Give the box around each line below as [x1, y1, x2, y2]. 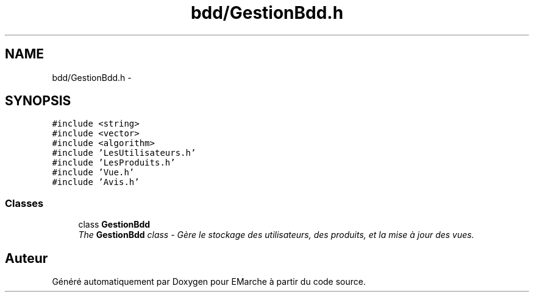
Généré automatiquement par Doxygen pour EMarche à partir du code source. [52, 276, 366, 287]
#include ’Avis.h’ [52, 177, 140, 187]
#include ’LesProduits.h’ [52, 158, 176, 168]
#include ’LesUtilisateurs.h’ [52, 148, 196, 158]
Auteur [5, 250, 48, 266]
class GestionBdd [78, 219, 151, 230]
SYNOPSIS [5, 93, 71, 109]
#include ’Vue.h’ [52, 167, 135, 178]
